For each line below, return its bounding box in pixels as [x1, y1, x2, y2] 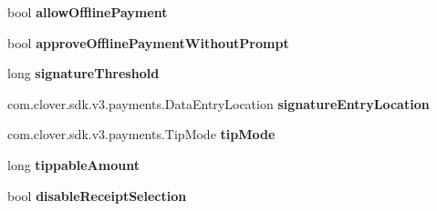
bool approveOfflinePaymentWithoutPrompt [7, 33, 289, 52]
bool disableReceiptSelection [7, 186, 187, 205]
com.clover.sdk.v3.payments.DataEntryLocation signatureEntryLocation [7, 94, 430, 113]
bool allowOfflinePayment [7, 3, 168, 21]
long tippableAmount [7, 155, 140, 174]
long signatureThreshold [7, 64, 160, 83]
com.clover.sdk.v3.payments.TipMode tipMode [7, 125, 276, 144]
